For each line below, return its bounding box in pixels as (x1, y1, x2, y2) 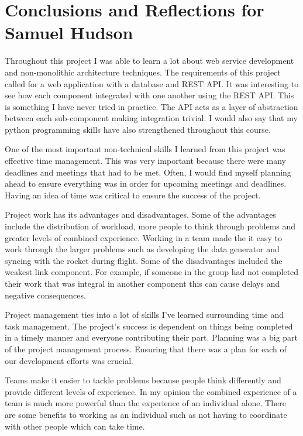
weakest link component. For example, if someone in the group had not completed (5, 266, 299, 278)
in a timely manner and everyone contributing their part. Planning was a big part (5, 331, 298, 344)
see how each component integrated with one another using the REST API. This (5, 89, 294, 101)
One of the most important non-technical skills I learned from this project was (5, 143, 285, 155)
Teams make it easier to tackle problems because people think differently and (5, 374, 281, 386)
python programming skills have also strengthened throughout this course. (5, 123, 271, 135)
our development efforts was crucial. (5, 354, 133, 366)
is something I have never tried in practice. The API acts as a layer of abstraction (5, 100, 298, 112)
